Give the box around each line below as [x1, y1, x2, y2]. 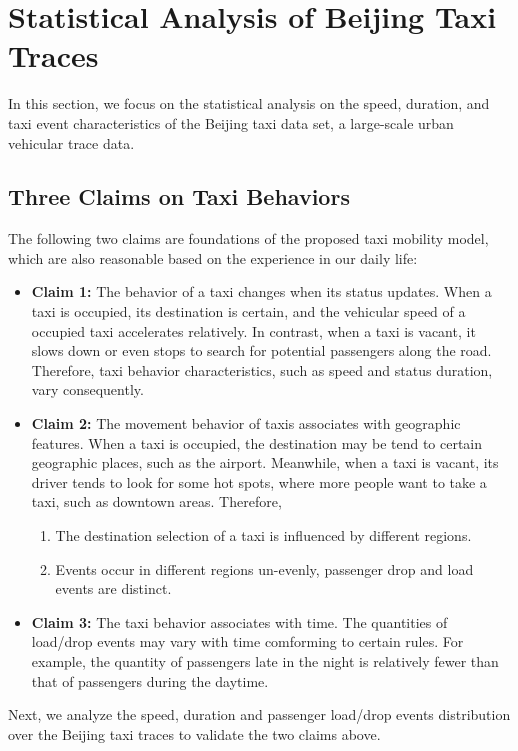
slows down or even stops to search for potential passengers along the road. [31, 340, 492, 361]
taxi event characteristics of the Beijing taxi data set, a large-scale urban [8, 112, 454, 133]
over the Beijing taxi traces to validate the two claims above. [8, 723, 381, 744]
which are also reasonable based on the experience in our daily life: [8, 247, 418, 268]
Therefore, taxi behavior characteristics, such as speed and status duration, [31, 359, 493, 380]
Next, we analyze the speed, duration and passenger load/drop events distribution [8, 704, 511, 725]
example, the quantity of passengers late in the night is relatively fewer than [31, 650, 499, 671]
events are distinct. [55, 578, 172, 599]
